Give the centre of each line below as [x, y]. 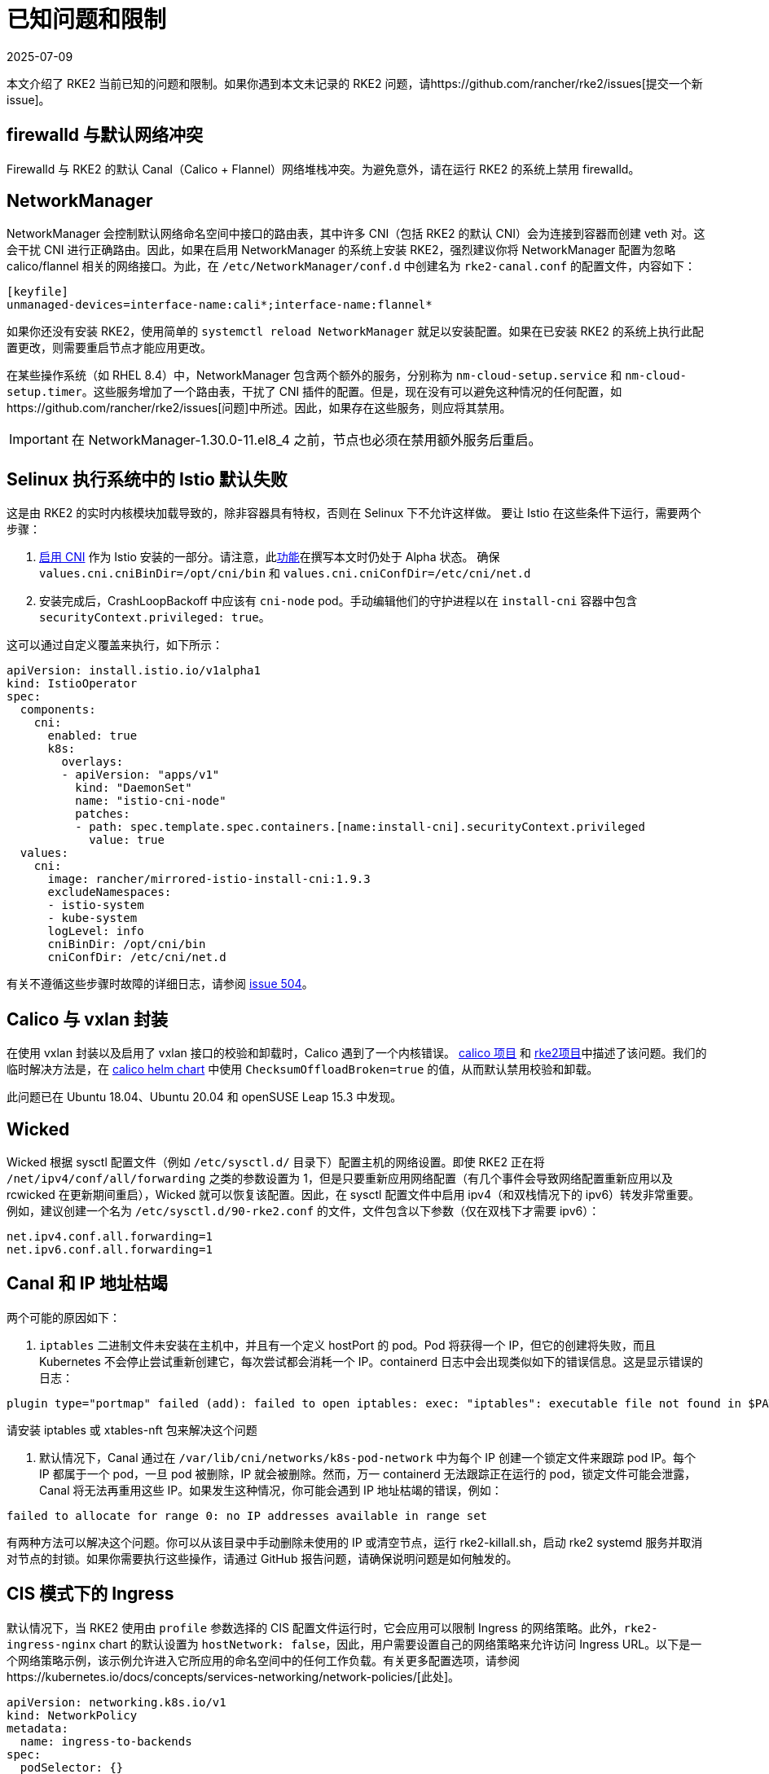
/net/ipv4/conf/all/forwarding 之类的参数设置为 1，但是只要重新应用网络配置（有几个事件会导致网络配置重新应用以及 [340, 1178]
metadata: [37, 1728]
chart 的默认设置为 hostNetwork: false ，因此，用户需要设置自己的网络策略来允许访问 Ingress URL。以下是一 [400, 1644]
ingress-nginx [51, 1644]
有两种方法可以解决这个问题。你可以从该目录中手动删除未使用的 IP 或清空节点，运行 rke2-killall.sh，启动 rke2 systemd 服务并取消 [355, 1542]
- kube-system [92, 918]
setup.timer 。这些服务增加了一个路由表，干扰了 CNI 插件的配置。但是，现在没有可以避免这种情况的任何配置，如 [314, 392]
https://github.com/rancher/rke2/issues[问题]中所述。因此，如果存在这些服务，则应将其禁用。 [259, 408]
